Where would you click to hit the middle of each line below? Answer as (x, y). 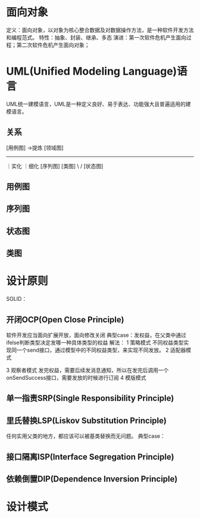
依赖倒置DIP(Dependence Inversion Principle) (92, 479)
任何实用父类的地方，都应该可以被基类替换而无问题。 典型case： (86, 436)
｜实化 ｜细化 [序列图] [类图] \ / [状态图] (55, 166)
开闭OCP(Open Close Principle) (65, 320)
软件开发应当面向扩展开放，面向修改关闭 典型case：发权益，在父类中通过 (96, 335)
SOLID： (17, 299)
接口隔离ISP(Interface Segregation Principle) (90, 457)
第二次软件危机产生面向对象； (53, 45)
